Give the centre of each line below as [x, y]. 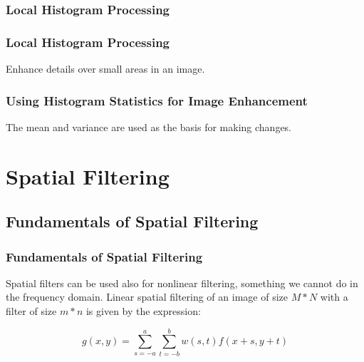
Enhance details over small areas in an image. [105, 69]
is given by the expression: [143, 311]
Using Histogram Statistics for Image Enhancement [157, 100]
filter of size [31, 311]
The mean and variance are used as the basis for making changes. [149, 126]
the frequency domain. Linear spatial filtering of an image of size [147, 297]
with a [334, 297]
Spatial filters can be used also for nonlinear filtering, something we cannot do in [182, 283]
